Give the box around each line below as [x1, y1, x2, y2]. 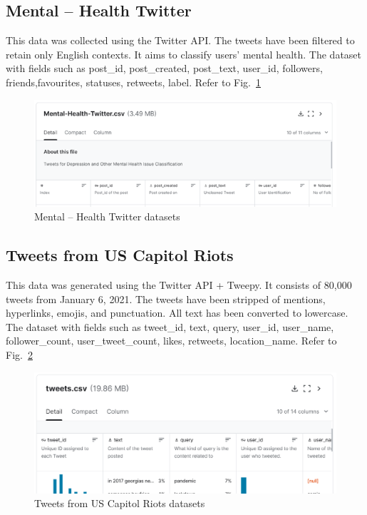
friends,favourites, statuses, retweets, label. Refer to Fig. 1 [6, 74, 261, 89]
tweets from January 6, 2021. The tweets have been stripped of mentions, [6, 291, 326, 306]
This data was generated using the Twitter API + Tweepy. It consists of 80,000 [6, 277, 352, 292]
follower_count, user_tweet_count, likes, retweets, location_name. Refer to [6, 333, 337, 348]
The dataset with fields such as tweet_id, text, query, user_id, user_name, [6, 319, 334, 334]
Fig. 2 [6, 347, 33, 362]
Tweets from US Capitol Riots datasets [34, 496, 205, 511]
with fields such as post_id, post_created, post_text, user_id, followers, [6, 61, 323, 76]
